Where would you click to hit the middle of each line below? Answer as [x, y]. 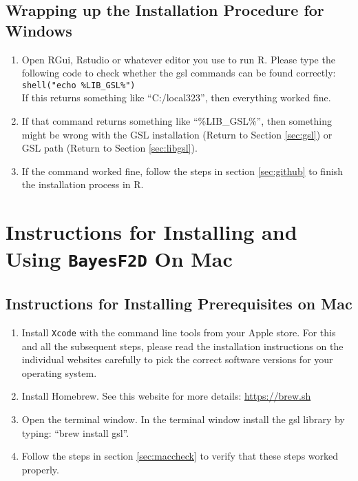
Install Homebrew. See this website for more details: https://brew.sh [166, 396]
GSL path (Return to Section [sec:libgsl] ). [109, 148]
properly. [40, 469]
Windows [39, 30]
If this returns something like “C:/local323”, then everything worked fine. [176, 98]
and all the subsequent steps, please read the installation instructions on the [182, 346]
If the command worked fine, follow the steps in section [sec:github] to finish [182, 171]
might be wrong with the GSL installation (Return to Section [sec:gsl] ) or [177, 134]
